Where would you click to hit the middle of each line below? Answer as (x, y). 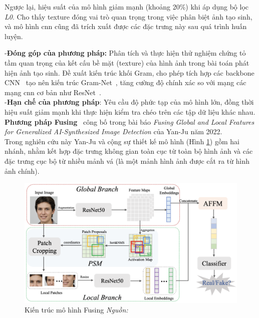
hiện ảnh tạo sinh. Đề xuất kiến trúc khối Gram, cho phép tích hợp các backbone (129, 72)
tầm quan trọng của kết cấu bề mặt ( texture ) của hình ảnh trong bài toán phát (127, 62)
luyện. (14, 36)
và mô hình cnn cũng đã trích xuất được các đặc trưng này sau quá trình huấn (126, 26)
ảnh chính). (22, 171)
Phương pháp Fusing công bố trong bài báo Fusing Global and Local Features (129, 121)
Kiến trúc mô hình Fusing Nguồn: (76, 310)
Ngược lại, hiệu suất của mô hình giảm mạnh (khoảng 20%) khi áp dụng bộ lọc (127, 7)
